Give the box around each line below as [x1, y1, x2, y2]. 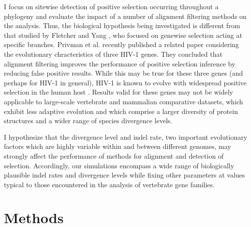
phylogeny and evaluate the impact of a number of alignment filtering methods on [4, 11, 247, 21]
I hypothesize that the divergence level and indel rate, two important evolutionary [4, 131, 248, 142]
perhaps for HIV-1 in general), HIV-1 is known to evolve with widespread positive [4, 77, 247, 87]
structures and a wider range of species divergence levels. [4, 115, 173, 126]
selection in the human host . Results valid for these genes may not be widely [4, 87, 233, 97]
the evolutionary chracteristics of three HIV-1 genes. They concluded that [4, 49, 222, 59]
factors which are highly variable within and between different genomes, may [4, 141, 231, 151]
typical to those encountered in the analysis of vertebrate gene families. [4, 179, 215, 189]
